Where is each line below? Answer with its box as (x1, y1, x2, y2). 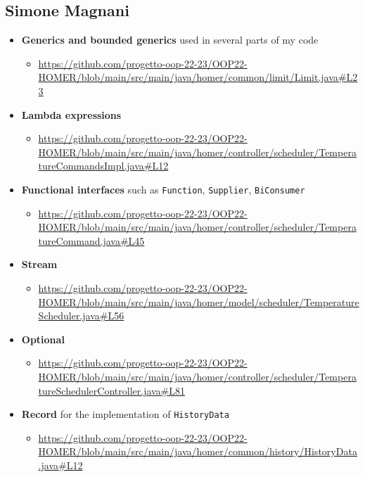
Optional (21, 331, 65, 346)
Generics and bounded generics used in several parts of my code (21, 32, 319, 47)
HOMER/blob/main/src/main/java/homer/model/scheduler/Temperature (38, 294, 359, 309)
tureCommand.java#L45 (38, 233, 145, 248)
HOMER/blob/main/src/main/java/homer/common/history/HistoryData (38, 444, 357, 459)
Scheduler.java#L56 (38, 308, 124, 323)
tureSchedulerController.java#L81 (38, 383, 186, 397)
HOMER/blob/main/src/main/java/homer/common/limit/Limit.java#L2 (38, 70, 358, 84)
